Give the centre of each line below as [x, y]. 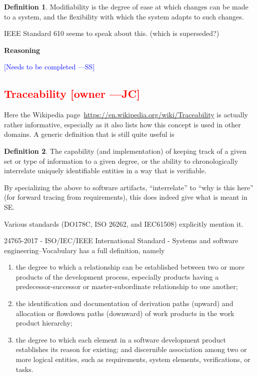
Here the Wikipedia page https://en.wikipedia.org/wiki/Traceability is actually [126, 115]
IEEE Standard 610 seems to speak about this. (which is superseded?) [112, 33]
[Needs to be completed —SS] [49, 67]
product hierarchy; [44, 323]
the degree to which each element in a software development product [121, 339]
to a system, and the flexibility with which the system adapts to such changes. [124, 16]
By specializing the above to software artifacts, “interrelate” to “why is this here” [129, 187]
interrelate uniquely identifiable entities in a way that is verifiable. [105, 171]
